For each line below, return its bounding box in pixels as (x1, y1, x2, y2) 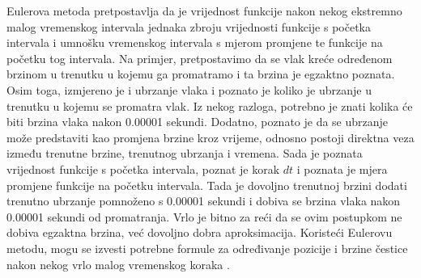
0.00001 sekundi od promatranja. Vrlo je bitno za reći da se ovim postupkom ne (6, 208, 402, 225)
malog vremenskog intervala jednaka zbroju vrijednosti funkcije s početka (6, 18, 371, 35)
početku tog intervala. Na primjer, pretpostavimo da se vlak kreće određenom (6, 49, 393, 66)
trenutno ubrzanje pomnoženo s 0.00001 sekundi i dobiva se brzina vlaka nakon (6, 192, 401, 209)
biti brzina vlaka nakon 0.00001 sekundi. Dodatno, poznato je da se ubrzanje (6, 113, 389, 130)
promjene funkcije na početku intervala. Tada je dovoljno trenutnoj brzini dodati (6, 176, 407, 193)
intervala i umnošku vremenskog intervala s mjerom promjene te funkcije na (6, 34, 383, 51)
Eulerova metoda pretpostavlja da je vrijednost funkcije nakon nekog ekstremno (6, 2, 402, 19)
